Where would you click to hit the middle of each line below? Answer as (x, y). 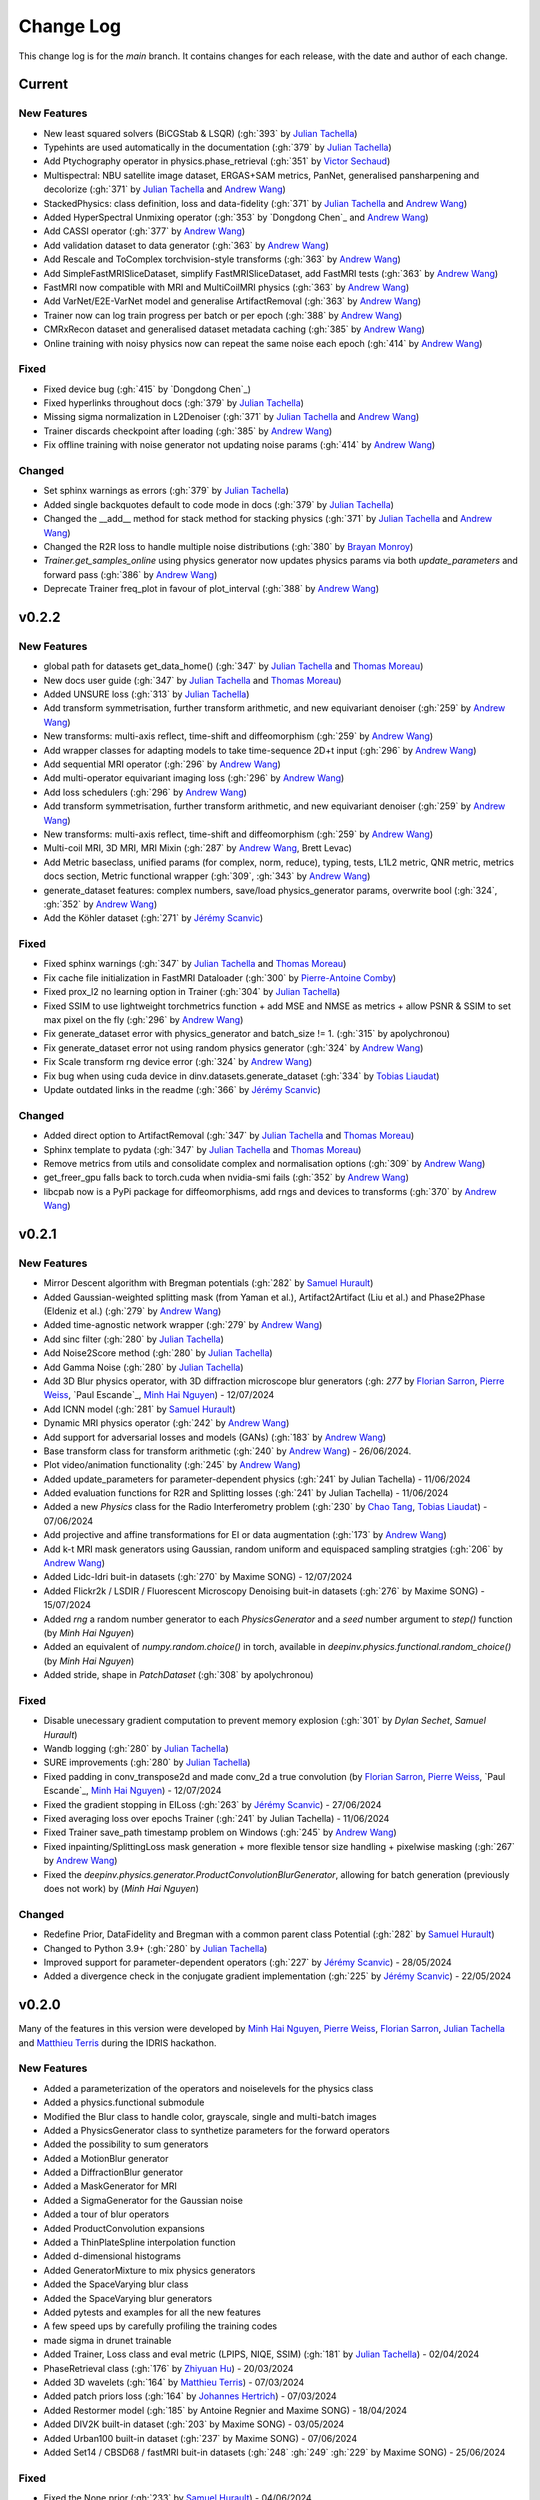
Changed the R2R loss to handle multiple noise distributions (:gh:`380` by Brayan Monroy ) (228, 546)
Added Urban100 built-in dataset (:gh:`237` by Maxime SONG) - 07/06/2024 (200, 2438)
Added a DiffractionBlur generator (113, 2172)
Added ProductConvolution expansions (124, 2228)
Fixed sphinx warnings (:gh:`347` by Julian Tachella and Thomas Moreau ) (195, 964)
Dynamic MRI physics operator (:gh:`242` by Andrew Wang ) (166, 1423)
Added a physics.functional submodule (124, 2102)
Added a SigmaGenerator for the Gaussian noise (143, 2200)
